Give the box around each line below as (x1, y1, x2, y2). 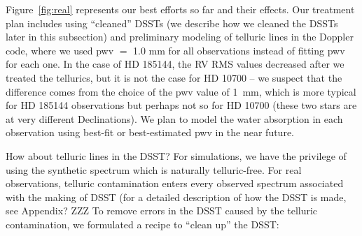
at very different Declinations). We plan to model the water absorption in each (6, 111, 343, 126)
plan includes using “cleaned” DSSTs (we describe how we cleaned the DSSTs (6, 15, 338, 30)
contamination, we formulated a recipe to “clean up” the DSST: (6, 216, 279, 231)
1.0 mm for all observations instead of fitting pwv (133, 43, 345, 57)
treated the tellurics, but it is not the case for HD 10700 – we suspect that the (6, 70, 342, 84)
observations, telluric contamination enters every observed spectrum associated (6, 176, 344, 191)
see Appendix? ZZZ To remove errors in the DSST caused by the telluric (6, 203, 318, 218)
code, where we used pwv (6, 43, 114, 57)
